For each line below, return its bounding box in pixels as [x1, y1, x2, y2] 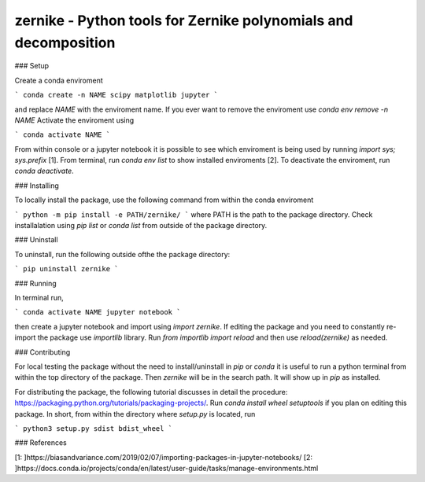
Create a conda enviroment [14, 75, 103, 85]
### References [14, 438, 67, 447]
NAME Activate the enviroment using [14, 115, 135, 125]
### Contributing [14, 347, 71, 357]
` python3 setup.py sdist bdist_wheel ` [14, 424, 173, 432]
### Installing [14, 181, 59, 190]
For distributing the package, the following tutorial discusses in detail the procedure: [14, 387, 288, 396]
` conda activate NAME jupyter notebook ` [14, 307, 181, 317]
